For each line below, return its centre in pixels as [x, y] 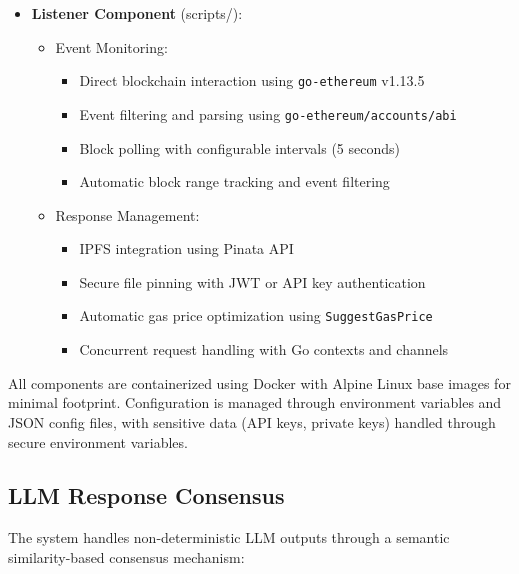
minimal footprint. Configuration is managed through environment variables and [255, 402]
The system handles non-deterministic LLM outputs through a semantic [229, 537]
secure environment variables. [98, 441]
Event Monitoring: [111, 46]
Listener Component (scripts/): [137, 13]
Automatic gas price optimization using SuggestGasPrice [256, 315]
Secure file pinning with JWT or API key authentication [252, 281]
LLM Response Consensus [146, 495]
